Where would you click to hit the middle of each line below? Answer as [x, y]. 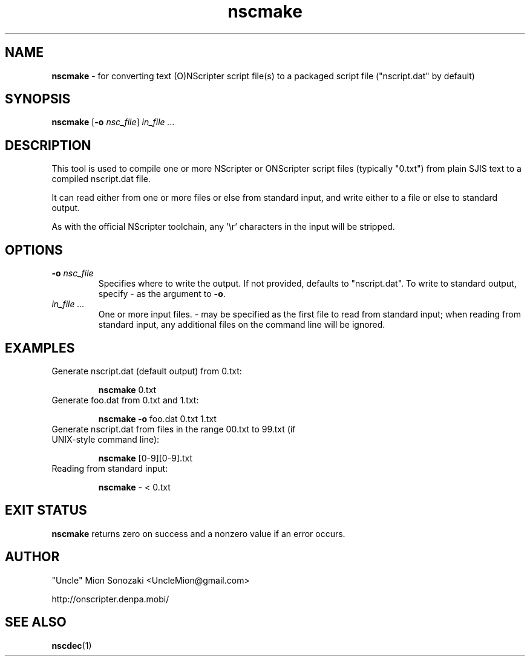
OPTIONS [34, 250]
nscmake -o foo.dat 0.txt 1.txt [157, 418]
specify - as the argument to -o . [162, 294]
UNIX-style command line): [106, 439]
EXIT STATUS [46, 510]
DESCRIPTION [48, 145]
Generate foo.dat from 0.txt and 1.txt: [125, 400]
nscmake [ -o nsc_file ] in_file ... [113, 122]
